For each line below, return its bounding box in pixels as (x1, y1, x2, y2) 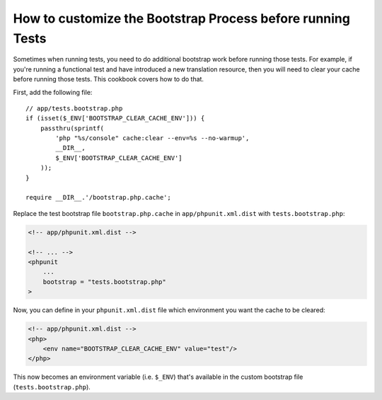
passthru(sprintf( (40, 124, 105, 132)
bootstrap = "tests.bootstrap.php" (42, 278, 166, 286)
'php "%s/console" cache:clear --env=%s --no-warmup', (55, 135, 250, 142)
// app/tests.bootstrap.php (25, 104, 123, 113)
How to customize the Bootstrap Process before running (13, 11, 350, 26)
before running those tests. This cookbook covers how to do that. (13, 75, 204, 84)
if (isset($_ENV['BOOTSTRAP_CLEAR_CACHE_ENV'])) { (25, 114, 205, 122)
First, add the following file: (13, 88, 93, 96)
